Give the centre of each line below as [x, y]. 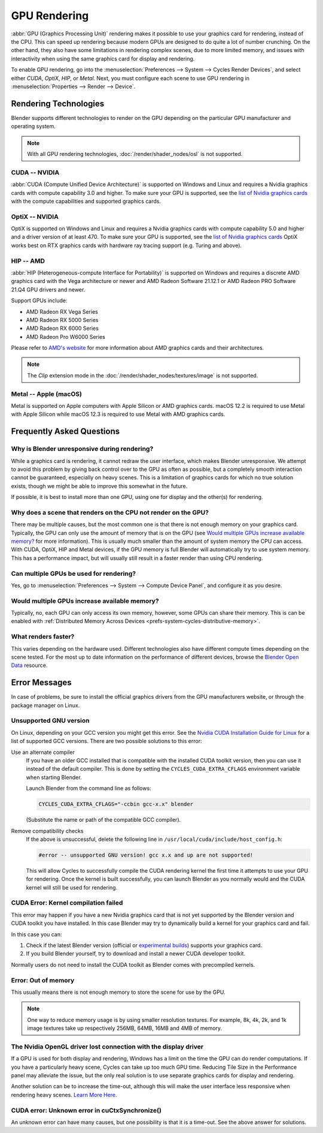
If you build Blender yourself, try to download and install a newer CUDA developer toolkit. [135, 954]
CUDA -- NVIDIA [35, 172]
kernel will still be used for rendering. [72, 887]
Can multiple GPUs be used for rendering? [74, 573]
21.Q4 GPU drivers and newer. [48, 289]
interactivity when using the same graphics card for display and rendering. [103, 58]
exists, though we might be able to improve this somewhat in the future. [99, 486]
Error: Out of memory [43, 980]
